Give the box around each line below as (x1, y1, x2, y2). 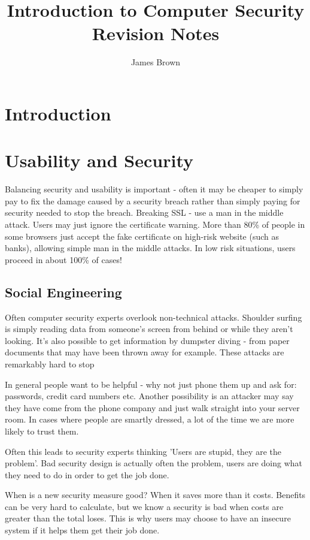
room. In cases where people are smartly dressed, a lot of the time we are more (5, 413, 294, 426)
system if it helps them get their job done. (5, 524, 160, 536)
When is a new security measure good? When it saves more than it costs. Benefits (5, 488, 306, 501)
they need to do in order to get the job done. (5, 468, 169, 481)
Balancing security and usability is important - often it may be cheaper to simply (5, 183, 303, 195)
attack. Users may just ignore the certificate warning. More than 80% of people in (5, 218, 305, 230)
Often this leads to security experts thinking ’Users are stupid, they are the (5, 445, 281, 457)
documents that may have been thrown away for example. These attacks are (5, 346, 284, 358)
